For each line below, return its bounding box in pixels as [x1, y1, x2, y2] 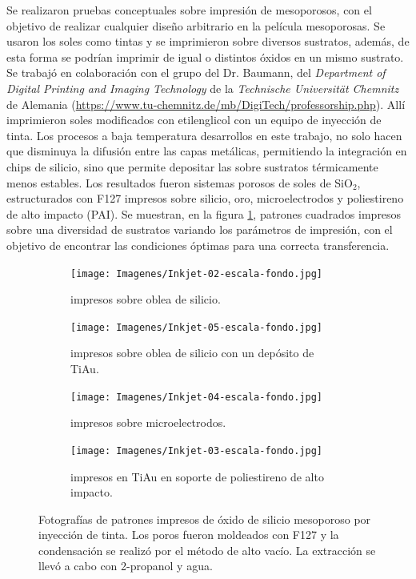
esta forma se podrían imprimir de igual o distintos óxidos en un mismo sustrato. [6, 48, 404, 65]
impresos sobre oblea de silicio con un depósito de [70, 344, 314, 361]
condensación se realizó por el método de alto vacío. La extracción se [38, 541, 376, 558]
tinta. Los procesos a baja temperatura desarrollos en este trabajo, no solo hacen [6, 127, 402, 143]
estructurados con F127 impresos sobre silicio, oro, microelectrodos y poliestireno [6, 190, 404, 207]
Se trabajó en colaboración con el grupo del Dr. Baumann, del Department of [6, 64, 386, 81]
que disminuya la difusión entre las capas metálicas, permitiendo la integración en [6, 143, 407, 159]
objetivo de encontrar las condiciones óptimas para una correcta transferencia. [6, 236, 390, 253]
